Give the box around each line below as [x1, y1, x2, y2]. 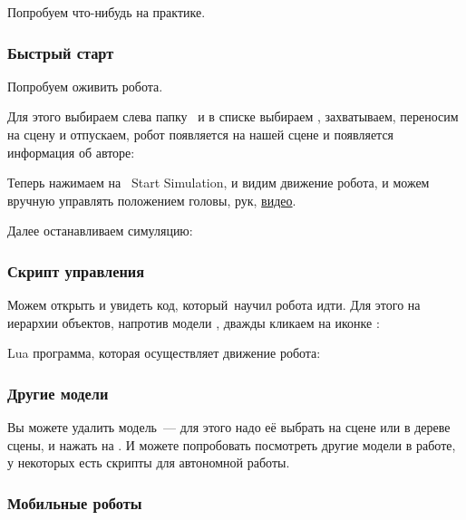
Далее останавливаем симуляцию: [7, 221, 193, 240]
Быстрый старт [7, 41, 114, 63]
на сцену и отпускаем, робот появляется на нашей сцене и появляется [7, 125, 394, 143]
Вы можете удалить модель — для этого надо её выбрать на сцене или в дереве [7, 418, 451, 437]
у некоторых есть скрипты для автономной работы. [7, 453, 290, 472]
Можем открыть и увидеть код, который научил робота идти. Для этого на [7, 295, 421, 314]
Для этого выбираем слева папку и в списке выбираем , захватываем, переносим [7, 107, 459, 126]
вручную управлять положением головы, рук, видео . [7, 190, 296, 209]
